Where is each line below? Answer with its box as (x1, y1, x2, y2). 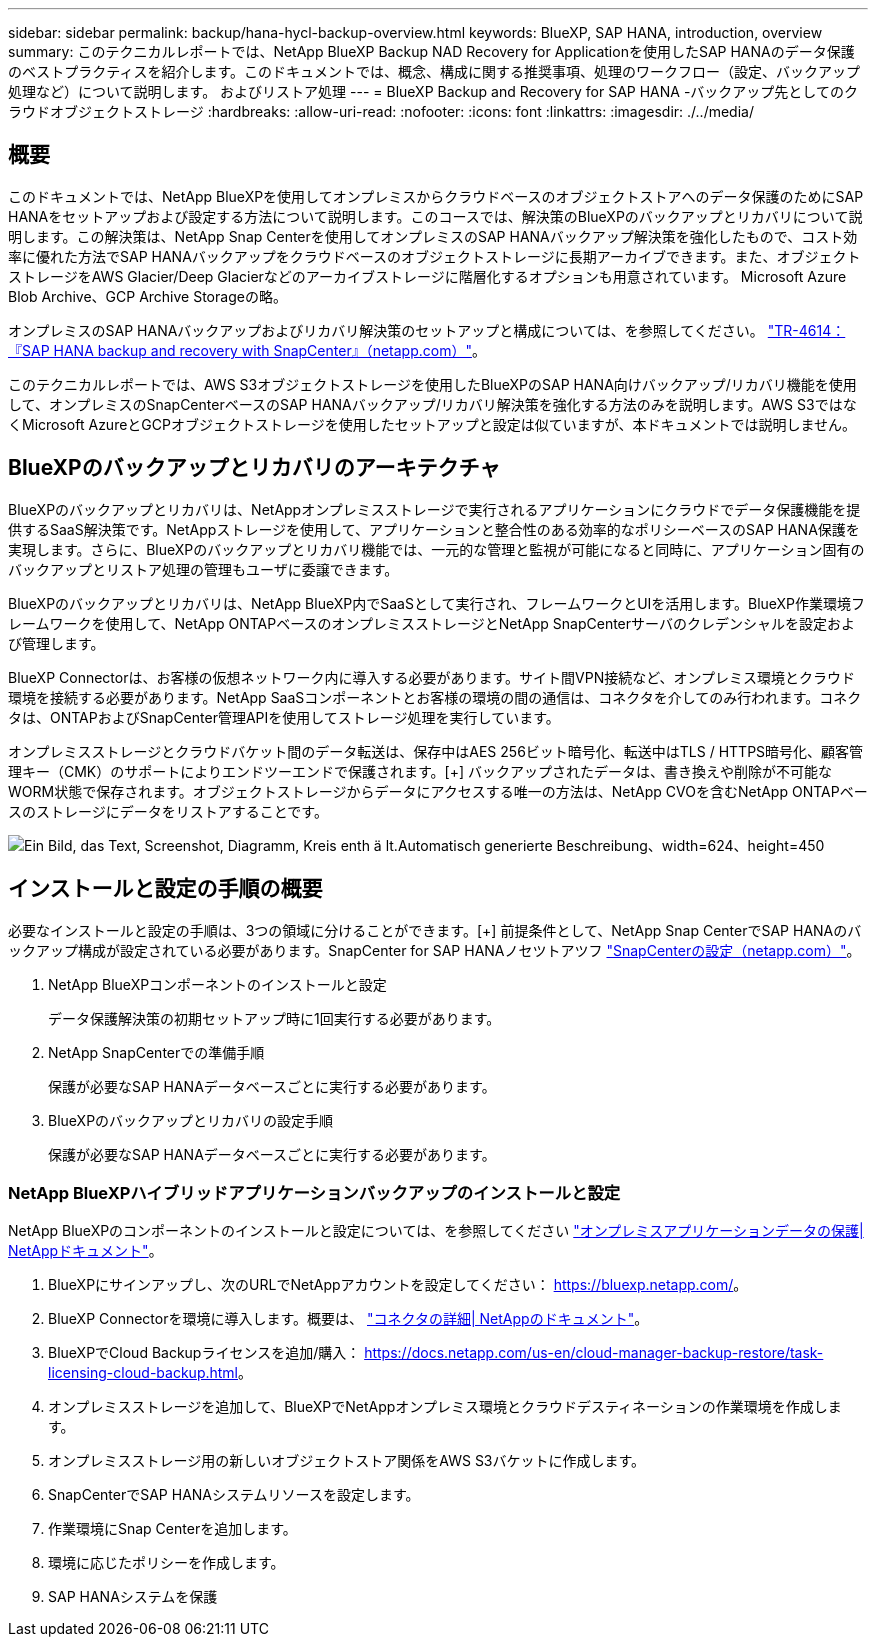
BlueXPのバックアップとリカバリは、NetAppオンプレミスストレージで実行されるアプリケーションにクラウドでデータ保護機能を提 (8, 500, 861, 518)
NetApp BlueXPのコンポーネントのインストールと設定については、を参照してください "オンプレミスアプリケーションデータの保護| (8, 1222, 864, 1240)
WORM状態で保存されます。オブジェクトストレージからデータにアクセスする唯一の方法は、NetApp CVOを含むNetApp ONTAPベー (8, 782, 868, 800)
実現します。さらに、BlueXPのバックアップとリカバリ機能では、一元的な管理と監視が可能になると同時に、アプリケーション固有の (8, 540, 865, 558)
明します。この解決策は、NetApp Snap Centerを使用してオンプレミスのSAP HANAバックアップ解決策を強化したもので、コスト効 (8, 227, 858, 245)
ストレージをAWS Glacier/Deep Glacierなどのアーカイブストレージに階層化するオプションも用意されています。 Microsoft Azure (8, 267, 847, 285)
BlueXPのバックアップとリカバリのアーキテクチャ (8, 455, 501, 481)
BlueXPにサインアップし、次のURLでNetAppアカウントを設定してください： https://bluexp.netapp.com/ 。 (48, 1276, 748, 1294)
